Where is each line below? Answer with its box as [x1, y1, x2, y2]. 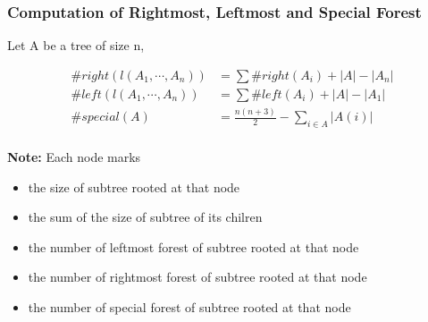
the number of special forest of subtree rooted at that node [28, 298, 351, 317]
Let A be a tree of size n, [7, 36, 145, 55]
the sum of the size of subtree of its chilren [28, 208, 263, 226]
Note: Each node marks [7, 148, 141, 166]
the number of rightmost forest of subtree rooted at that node [28, 267, 367, 286]
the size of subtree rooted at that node [28, 177, 240, 196]
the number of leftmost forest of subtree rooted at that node [28, 237, 359, 256]
